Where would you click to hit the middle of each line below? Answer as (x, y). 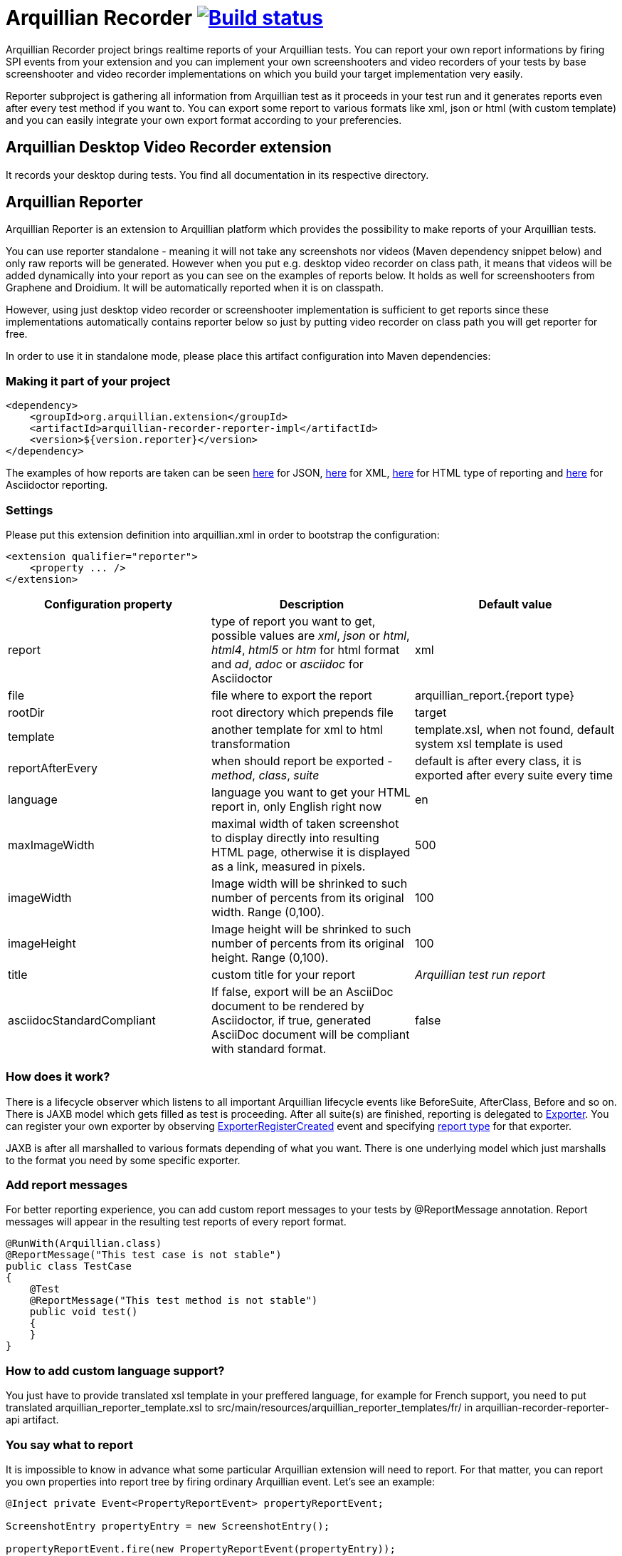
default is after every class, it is (498, 761)
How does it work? (58, 1077)
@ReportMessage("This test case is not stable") (144, 1255)
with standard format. (269, 1048)
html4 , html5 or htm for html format (305, 649)
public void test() (84, 1312)
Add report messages (67, 1185)
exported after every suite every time (514, 775)
